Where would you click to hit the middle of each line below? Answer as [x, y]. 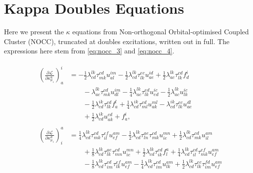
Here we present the [34, 32]
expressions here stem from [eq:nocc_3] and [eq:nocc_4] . [89, 51]
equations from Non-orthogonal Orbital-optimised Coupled [161, 32]
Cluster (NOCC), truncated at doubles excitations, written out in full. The [117, 41]
